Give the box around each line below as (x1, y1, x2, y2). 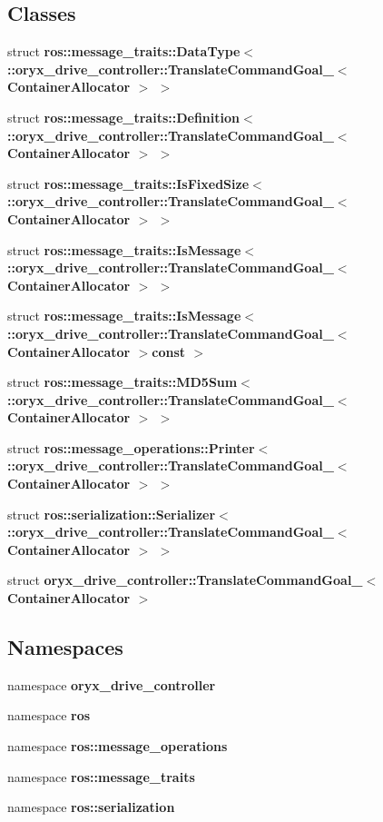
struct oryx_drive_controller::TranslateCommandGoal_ (7, 570, 363, 589)
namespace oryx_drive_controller (7, 675, 216, 694)
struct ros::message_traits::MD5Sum (7, 372, 238, 391)
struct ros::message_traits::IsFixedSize (7, 173, 250, 193)
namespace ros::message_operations (7, 737, 228, 756)
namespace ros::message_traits (7, 767, 195, 786)
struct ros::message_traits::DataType (7, 42, 241, 61)
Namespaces (7, 633, 123, 661)
